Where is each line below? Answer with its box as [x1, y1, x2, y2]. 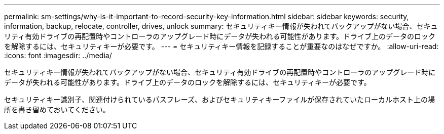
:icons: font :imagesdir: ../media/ [4, 51, 112, 60]
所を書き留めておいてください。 [4, 105, 110, 114]
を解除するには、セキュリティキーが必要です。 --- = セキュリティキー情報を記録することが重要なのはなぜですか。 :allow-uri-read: [4, 42, 439, 51]
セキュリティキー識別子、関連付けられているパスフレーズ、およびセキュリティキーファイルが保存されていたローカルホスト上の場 [4, 95, 435, 104]
